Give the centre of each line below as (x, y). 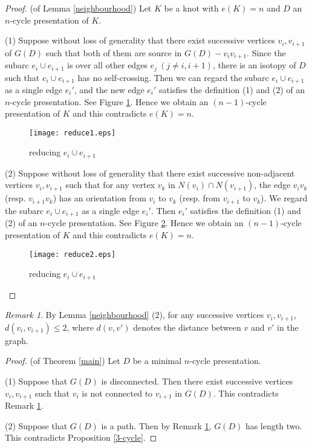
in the (288, 327)
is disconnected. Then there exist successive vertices (197, 381)
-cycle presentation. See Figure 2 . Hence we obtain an (144, 223)
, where (80, 327)
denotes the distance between (187, 327)
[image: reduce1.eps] (73, 133)
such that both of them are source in (114, 52)
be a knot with (191, 8)
